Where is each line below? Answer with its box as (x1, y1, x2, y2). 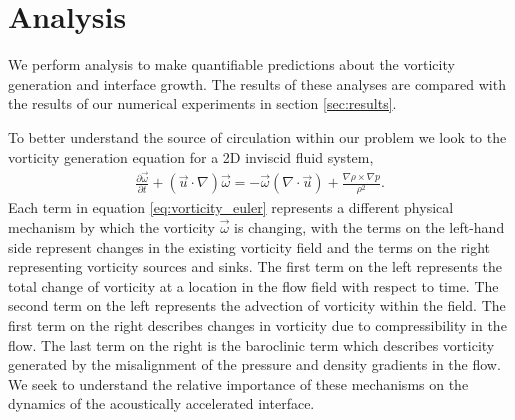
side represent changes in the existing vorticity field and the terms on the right (8, 236, 491, 257)
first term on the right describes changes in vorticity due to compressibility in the (8, 314, 507, 335)
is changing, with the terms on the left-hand (234, 216, 505, 237)
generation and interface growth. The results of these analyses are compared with (8, 73, 506, 94)
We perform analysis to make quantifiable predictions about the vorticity (8, 54, 455, 75)
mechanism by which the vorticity (8, 216, 215, 237)
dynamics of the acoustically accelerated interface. (8, 393, 315, 414)
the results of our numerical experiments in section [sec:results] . (8, 93, 397, 114)
